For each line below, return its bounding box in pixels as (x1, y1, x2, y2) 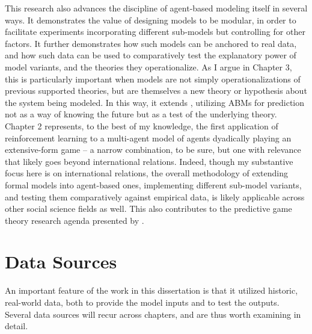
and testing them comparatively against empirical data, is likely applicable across (5, 190, 305, 203)
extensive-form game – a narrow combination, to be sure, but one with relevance (5, 143, 301, 156)
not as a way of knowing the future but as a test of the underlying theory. (5, 108, 277, 120)
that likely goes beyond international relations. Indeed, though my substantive (5, 155, 293, 167)
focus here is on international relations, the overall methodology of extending (5, 167, 288, 179)
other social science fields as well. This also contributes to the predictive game (5, 202, 292, 215)
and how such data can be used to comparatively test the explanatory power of (5, 49, 296, 61)
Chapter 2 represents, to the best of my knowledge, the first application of (5, 119, 278, 132)
